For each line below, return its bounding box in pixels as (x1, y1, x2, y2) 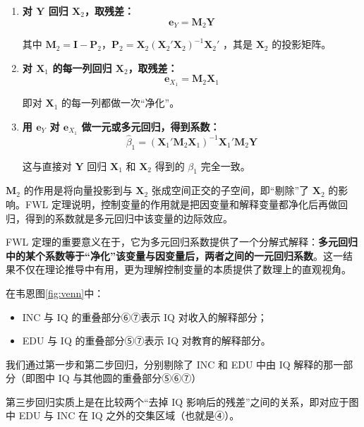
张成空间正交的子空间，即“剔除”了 (151, 183, 310, 198)
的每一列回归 (52, 60, 112, 75)
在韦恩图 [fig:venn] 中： (6, 285, 104, 300)
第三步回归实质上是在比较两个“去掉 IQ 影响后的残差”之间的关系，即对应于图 (6, 394, 359, 409)
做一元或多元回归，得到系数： (81, 119, 220, 133)
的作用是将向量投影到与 (23, 183, 133, 198)
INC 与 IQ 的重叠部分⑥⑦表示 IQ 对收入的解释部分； (22, 309, 267, 324)
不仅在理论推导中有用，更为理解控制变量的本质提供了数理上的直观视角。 (15, 262, 351, 277)
